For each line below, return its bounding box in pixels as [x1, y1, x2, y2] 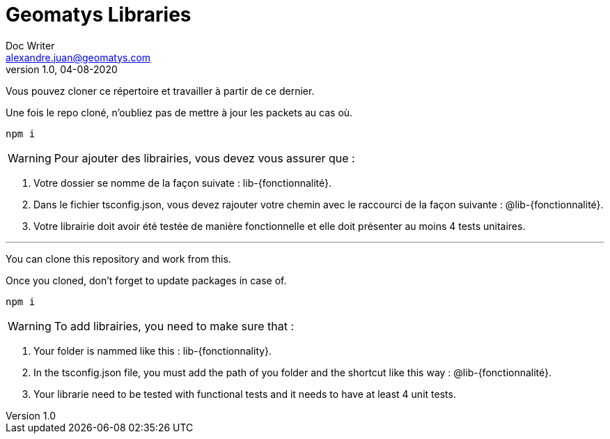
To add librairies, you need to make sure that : [54, 318, 295, 333]
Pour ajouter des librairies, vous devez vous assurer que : [54, 151, 355, 165]
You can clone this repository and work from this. [6, 252, 231, 265]
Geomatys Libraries [6, 3, 191, 26]
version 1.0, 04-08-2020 [6, 63, 118, 75]
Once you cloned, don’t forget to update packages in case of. [6, 274, 287, 286]
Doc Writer [6, 39, 55, 52]
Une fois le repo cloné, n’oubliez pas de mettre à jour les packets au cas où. [6, 106, 353, 118]
